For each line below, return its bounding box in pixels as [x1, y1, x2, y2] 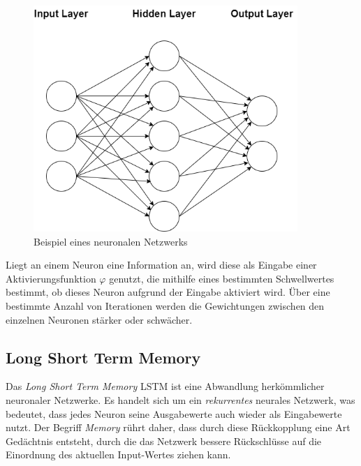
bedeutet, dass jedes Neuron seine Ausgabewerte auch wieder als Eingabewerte [6, 406, 342, 421]
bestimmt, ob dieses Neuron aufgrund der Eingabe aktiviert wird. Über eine [6, 285, 330, 299]
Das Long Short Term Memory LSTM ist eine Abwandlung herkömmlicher [6, 379, 325, 393]
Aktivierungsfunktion [6, 271, 96, 285]
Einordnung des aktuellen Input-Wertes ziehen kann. [6, 447, 231, 462]
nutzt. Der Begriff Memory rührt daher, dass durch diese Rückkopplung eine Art [6, 420, 351, 435]
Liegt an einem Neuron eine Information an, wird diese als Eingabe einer [6, 257, 317, 272]
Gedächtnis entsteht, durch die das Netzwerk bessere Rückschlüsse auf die [6, 433, 322, 448]
